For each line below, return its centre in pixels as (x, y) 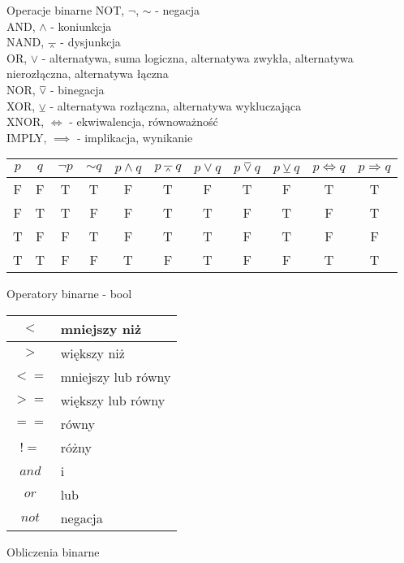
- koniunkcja (81, 26)
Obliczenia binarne (53, 551)
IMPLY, (27, 137)
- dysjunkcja (90, 42)
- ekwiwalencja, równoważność (144, 121)
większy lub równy (113, 400)
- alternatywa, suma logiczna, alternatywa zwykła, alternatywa (198, 57)
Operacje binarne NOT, (66, 10)
